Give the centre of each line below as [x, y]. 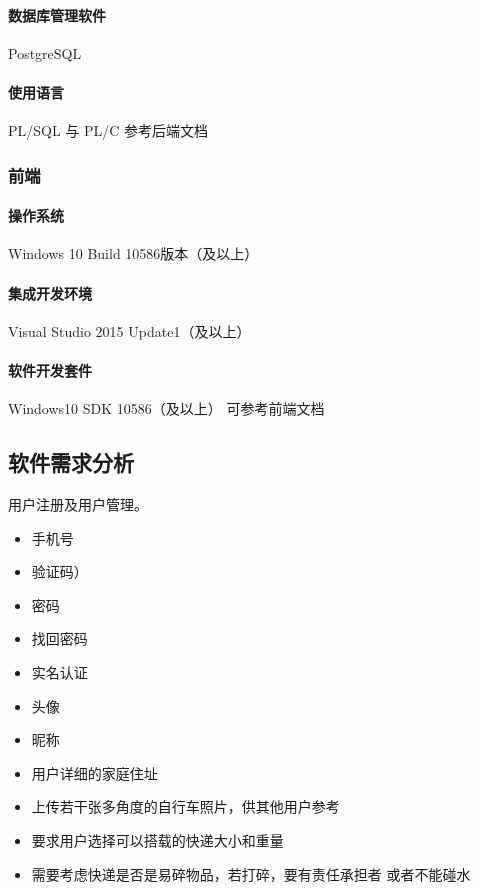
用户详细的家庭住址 [94, 772]
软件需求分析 [71, 462]
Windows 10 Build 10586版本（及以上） [133, 253]
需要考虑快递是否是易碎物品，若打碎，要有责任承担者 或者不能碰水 [251, 873]
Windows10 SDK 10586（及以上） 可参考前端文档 [166, 408]
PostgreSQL [45, 52]
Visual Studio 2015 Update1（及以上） [129, 330]
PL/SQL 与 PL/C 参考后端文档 [108, 130]
